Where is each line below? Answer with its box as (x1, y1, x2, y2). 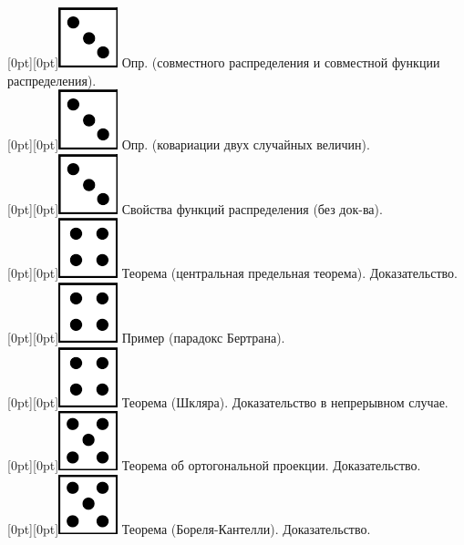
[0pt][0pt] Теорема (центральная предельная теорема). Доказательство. (7, 263, 458, 283)
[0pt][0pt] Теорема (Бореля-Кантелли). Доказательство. (7, 519, 371, 538)
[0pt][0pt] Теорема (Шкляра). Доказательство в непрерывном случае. (7, 392, 449, 411)
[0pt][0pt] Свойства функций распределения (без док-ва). (7, 199, 383, 218)
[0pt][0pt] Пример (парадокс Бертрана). (7, 327, 285, 346)
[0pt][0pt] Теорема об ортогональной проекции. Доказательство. (7, 456, 421, 475)
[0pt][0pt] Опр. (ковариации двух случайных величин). (7, 135, 370, 154)
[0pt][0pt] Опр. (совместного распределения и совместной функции (7, 53, 440, 71)
